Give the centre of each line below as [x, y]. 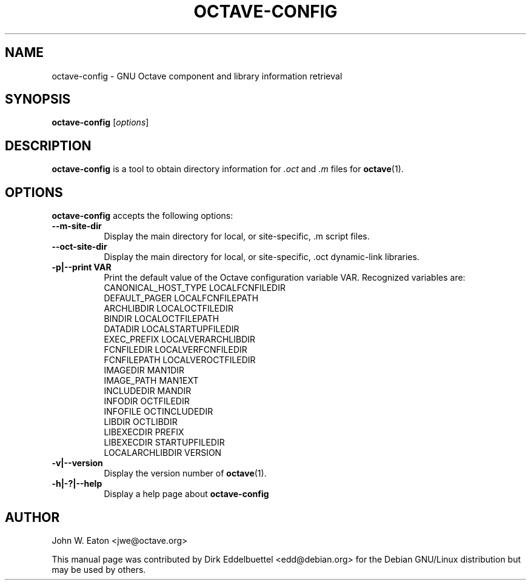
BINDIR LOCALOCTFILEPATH [162, 319]
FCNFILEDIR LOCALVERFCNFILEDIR [175, 350]
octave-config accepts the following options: [142, 216]
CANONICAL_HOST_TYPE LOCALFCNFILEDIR [195, 288]
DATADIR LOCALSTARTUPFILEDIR [172, 329]
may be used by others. [99, 569]
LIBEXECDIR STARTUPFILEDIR [164, 443]
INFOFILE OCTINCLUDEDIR [159, 412]
